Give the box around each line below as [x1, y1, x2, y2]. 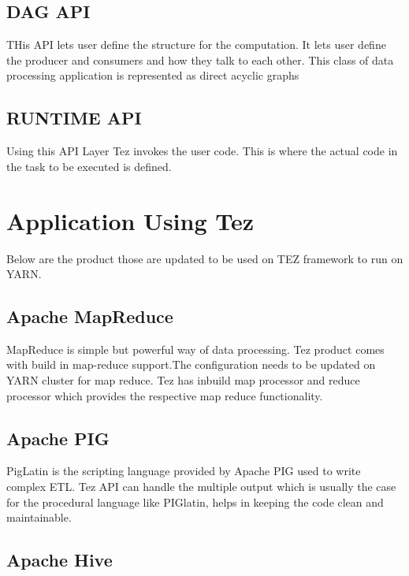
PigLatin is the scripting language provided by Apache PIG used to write [6, 463, 361, 479]
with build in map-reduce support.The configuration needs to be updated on [6, 356, 376, 373]
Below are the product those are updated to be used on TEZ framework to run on [6, 250, 403, 266]
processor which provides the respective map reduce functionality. [6, 387, 323, 403]
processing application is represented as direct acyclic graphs [6, 67, 299, 84]
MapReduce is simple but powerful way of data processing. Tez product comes [6, 340, 385, 357]
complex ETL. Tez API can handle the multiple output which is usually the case [6, 478, 396, 495]
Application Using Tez [6, 204, 255, 236]
